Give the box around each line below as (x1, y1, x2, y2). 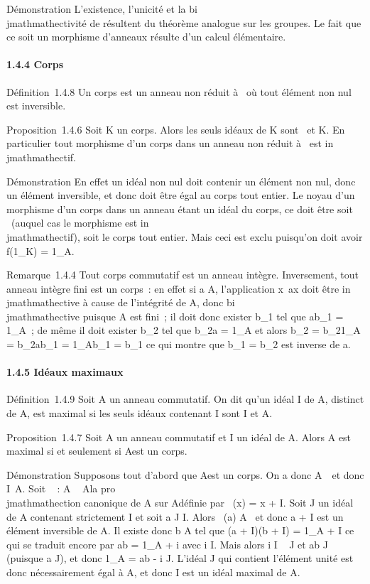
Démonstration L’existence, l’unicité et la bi (6, 1, 197, 16)
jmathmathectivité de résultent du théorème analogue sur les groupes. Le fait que (6, 15, 361, 30)
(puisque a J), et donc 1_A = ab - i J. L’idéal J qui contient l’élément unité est (6, 551, 354, 566)
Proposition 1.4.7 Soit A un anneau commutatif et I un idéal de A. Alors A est (6, 429, 352, 444)
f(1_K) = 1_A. (6, 243, 75, 258)
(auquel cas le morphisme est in (11, 215, 149, 230)
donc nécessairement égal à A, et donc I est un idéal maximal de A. (6, 565, 300, 579)
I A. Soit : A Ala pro (6, 481, 116, 496)
